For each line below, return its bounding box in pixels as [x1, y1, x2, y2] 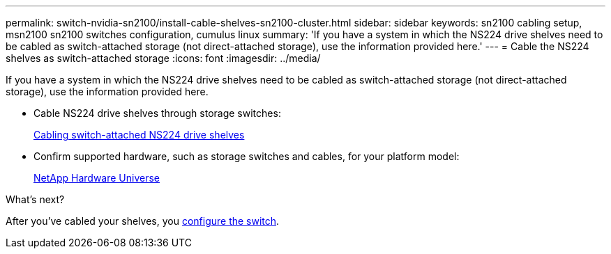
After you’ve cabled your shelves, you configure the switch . [6, 215, 280, 227]
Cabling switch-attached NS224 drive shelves [33, 129, 245, 141]
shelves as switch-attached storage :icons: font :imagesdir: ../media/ [6, 52, 321, 64]
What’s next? [6, 193, 65, 205]
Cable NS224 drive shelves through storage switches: [33, 107, 281, 119]
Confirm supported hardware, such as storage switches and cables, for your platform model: [33, 150, 460, 162]
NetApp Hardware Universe [33, 172, 160, 184]
